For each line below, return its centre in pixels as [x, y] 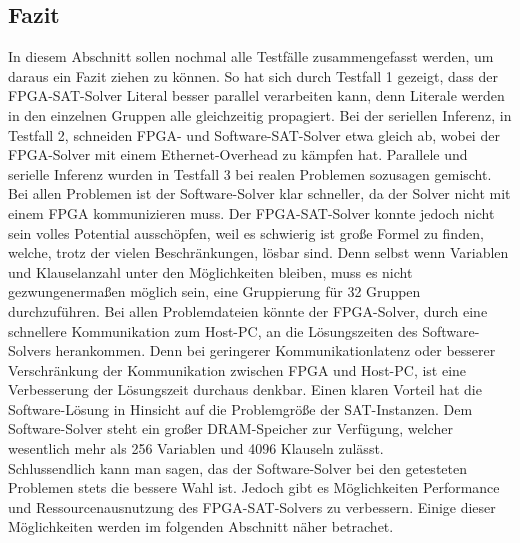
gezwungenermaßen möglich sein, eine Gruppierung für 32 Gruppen [214, 291]
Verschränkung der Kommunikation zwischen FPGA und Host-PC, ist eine [237, 369]
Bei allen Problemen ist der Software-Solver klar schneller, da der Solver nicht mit [259, 193]
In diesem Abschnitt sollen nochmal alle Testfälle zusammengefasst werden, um [251, 56]
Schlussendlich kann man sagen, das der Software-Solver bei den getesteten [237, 467]
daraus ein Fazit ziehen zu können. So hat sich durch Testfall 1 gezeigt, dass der [253, 75]
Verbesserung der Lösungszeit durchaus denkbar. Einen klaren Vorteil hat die [245, 389]
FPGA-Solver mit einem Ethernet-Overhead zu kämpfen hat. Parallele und [238, 154]
